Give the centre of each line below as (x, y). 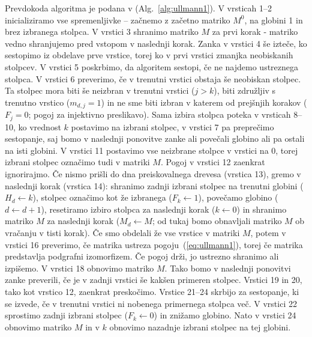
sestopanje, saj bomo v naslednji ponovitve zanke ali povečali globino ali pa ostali (155, 138)
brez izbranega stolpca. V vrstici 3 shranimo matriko (102, 32)
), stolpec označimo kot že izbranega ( (102, 197)
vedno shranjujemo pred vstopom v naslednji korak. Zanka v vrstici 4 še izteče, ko (156, 43)
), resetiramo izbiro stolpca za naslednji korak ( (128, 209)
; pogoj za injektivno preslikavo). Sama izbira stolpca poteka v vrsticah (160, 114)
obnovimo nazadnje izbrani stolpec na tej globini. (200, 326)
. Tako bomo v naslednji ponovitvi (228, 268)
